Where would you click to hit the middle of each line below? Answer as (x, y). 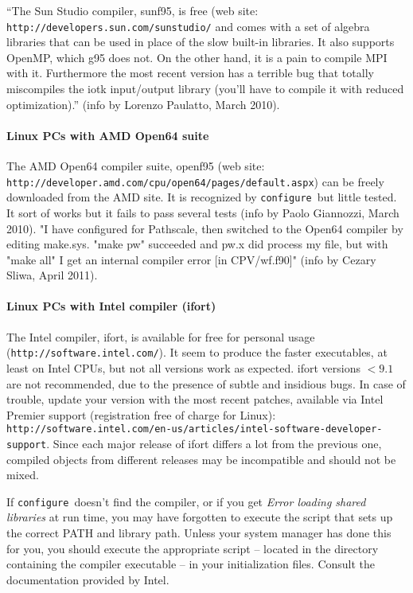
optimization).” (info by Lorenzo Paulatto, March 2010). (143, 104)
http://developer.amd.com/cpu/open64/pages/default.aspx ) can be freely (195, 181)
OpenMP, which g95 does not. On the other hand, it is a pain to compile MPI (197, 57)
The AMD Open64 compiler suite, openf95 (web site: (136, 166)
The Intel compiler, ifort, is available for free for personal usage (161, 336)
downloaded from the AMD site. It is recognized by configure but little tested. (202, 197)
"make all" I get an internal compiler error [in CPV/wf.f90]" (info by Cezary (191, 259)
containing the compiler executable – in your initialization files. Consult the (191, 564)
